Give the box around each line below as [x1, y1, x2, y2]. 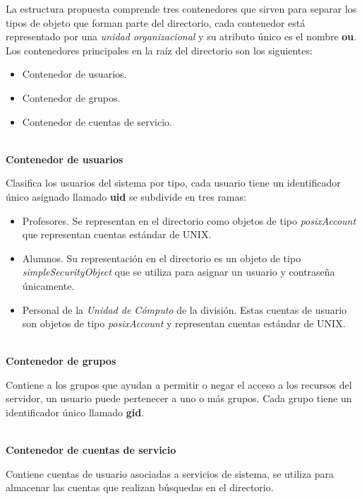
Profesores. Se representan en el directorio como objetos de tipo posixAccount [22, 213, 356, 228]
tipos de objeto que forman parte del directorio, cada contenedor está [6, 15, 306, 30]
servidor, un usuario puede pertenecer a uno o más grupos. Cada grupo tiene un [6, 391, 352, 406]
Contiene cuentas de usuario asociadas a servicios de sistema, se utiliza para [6, 466, 334, 481]
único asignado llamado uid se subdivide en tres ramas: [6, 189, 246, 204]
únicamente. [22, 278, 75, 293]
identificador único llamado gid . [6, 405, 145, 420]
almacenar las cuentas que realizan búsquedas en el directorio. [6, 480, 274, 495]
